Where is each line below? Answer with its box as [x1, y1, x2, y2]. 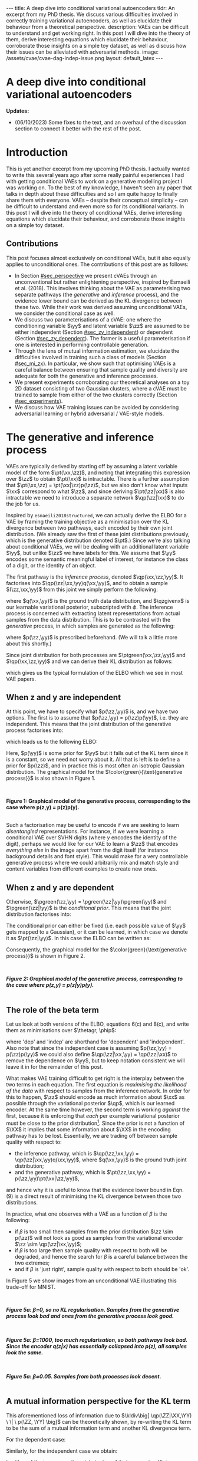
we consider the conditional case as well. [14, 310, 115, 317]
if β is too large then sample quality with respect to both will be [14, 1246, 167, 1254]
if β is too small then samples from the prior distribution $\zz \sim [14, 1228, 174, 1235]
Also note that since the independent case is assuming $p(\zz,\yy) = [6, 1045, 172, 1052]
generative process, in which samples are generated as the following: [6, 622, 175, 629]
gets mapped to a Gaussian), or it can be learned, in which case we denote [6, 928, 189, 935]
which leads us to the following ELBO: [6, 738, 98, 746]
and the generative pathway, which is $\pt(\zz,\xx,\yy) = [14, 1168, 151, 1176]
